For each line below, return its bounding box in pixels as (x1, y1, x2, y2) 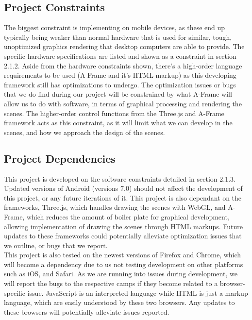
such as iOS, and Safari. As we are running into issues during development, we (4, 269, 237, 279)
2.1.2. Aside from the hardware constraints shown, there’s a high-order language (4, 60, 242, 70)
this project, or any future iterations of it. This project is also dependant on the (4, 192, 242, 202)
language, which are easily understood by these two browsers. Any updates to (4, 297, 235, 307)
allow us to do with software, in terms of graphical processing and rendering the (4, 98, 242, 108)
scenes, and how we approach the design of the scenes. (4, 127, 165, 137)
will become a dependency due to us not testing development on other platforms (4, 259, 243, 269)
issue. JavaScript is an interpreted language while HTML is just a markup (27, 287, 248, 298)
